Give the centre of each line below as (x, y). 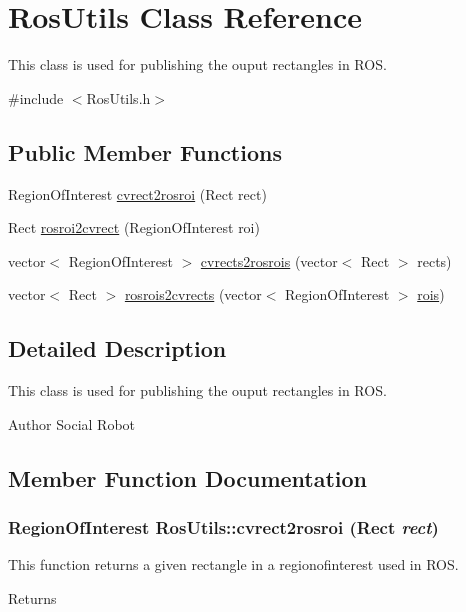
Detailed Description (117, 348)
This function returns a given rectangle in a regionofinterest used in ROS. (233, 564)
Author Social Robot (72, 423)
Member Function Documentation (188, 477)
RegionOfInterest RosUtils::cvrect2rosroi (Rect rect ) (223, 526)
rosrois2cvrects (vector (193, 294)
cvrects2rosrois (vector (269, 260)
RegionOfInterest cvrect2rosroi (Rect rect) (137, 193)
